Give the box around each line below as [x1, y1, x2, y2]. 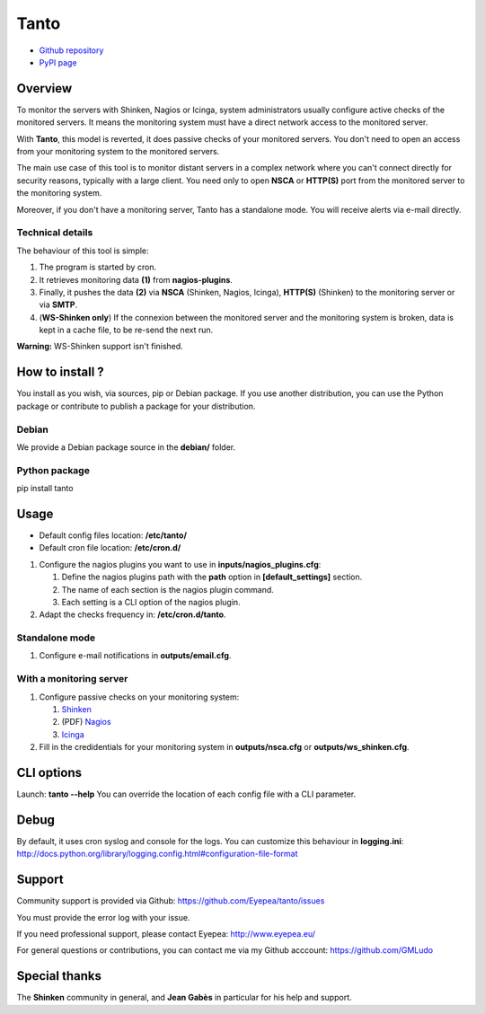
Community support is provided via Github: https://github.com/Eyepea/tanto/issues [16, 895, 325, 906]
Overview [16, 81, 73, 96]
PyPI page [39, 57, 77, 67]
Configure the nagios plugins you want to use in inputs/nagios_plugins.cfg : [39, 559, 322, 569]
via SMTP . [39, 299, 78, 310]
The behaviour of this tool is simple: [16, 245, 149, 256]
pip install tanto [16, 483, 74, 494]
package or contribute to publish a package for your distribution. [16, 401, 256, 411]
